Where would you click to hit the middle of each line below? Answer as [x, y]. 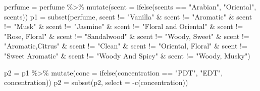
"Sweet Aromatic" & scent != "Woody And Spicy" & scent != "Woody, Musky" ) [127, 55]
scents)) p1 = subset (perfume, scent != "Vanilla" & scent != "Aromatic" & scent [128, 16]
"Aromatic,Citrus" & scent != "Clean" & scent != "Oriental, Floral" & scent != [126, 46]
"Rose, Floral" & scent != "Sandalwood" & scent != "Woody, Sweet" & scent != [127, 36]
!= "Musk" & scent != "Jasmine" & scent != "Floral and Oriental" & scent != [124, 26]
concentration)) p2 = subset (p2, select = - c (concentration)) [96, 82]
